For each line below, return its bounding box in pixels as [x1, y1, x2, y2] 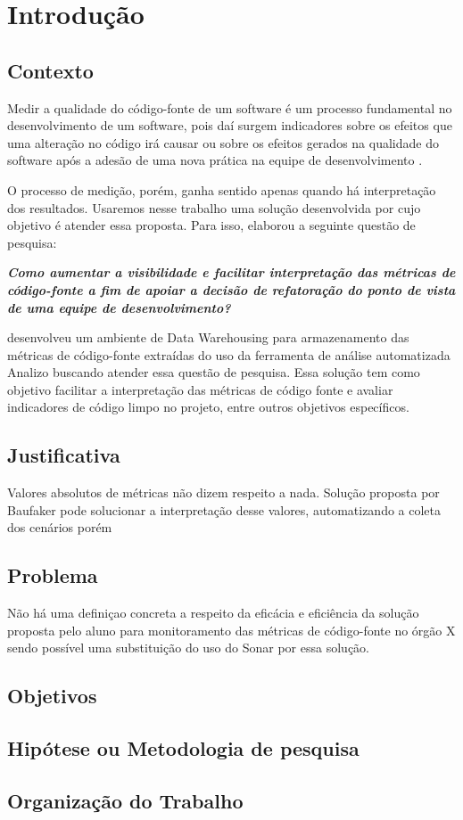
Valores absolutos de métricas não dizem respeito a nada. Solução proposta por [7, 483, 440, 502]
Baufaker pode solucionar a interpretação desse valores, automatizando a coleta [7, 500, 442, 519]
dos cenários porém [7, 518, 112, 537]
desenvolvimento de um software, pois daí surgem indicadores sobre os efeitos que [7, 116, 452, 135]
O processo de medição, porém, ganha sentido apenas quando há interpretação [7, 180, 436, 199]
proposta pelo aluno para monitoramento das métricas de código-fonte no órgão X [7, 620, 456, 639]
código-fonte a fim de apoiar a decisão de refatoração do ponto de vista [7, 280, 456, 299]
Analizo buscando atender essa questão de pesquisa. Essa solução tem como [7, 363, 420, 381]
